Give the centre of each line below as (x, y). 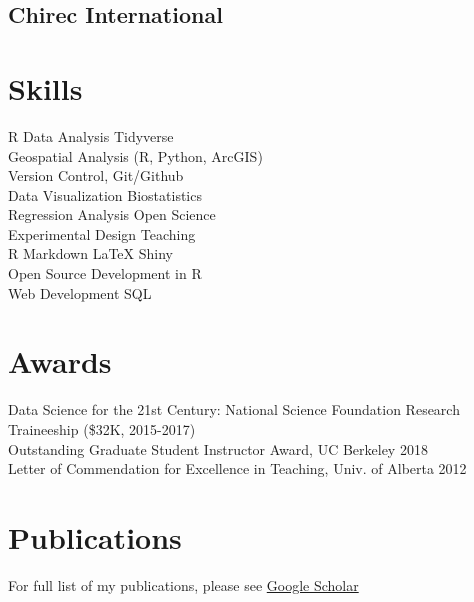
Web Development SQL (80, 292)
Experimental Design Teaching (102, 233)
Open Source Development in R (105, 273)
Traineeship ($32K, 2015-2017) (102, 428)
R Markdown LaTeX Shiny (90, 253)
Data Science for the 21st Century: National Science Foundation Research (234, 409)
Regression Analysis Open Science (112, 214)
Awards (60, 361)
